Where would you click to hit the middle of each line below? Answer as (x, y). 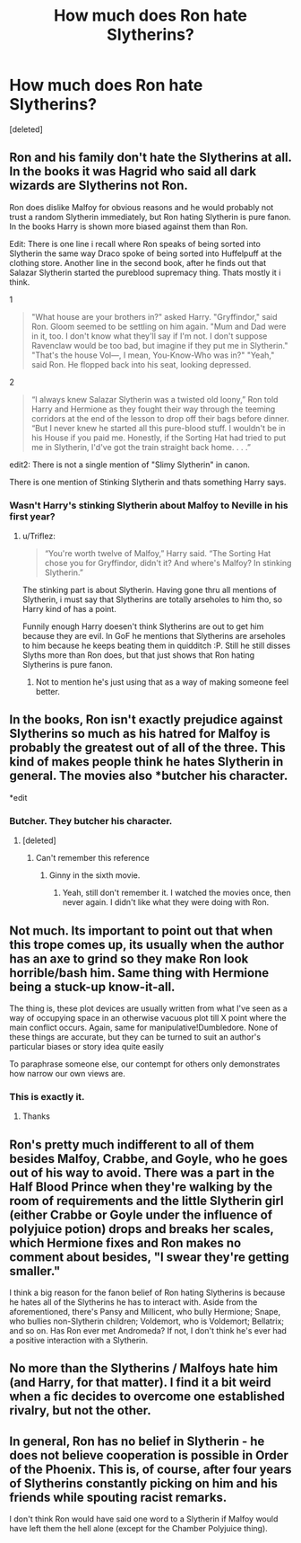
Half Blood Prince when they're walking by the (141, 1187)
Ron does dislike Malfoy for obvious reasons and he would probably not (142, 207)
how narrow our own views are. (67, 1073)
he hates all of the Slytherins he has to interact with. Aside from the (133, 1302)
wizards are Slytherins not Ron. (99, 186)
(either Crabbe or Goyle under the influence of (141, 1215)
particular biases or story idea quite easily (86, 1046)
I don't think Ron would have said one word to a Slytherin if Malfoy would (144, 1519)
